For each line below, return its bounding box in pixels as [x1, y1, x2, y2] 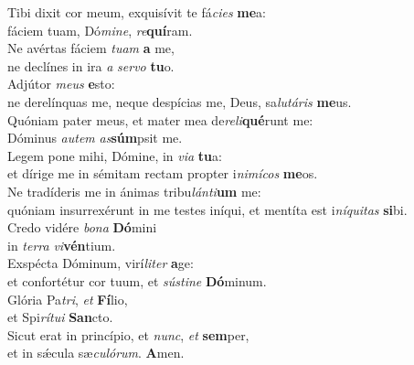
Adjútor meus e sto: [7, 74, 115, 93]
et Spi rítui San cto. [7, 307, 113, 327]
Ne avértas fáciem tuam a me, [7, 38, 175, 58]
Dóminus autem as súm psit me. [7, 128, 183, 147]
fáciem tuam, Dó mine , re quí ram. [7, 20, 193, 39]
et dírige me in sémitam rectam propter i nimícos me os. [7, 164, 318, 183]
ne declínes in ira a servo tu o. [7, 56, 175, 75]
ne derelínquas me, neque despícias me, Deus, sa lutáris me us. [7, 91, 352, 111]
